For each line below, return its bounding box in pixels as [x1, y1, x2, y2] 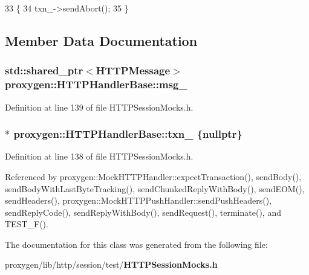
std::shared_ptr [5, 63, 83, 78]
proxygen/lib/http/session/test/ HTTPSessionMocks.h [5, 258, 218, 271]
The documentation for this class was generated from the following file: [5, 238, 268, 250]
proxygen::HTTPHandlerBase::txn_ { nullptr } [13, 126, 242, 141]
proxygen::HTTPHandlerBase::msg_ [5, 77, 187, 92]
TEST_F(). [5, 218, 48, 230]
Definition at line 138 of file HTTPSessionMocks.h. [5, 150, 194, 163]
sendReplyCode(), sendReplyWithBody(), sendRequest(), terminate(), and [5, 205, 281, 218]
